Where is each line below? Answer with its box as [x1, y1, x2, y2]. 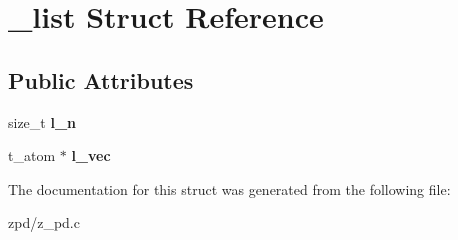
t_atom [8, 145, 56, 166]
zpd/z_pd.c [8, 212, 80, 233]
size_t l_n [8, 111, 77, 132]
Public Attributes [8, 64, 194, 95]
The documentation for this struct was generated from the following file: [8, 178, 451, 199]
